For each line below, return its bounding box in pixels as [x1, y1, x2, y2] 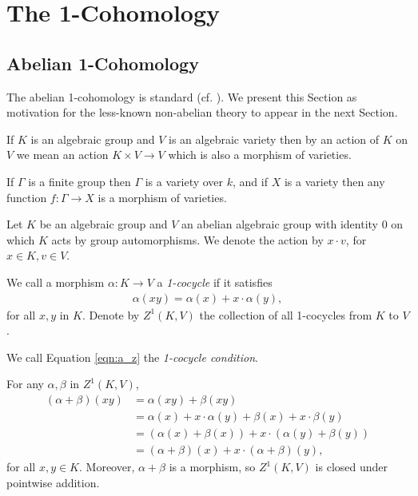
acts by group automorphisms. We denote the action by [51, 231, 324, 248]
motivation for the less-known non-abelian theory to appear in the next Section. [6, 104, 398, 121]
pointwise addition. [6, 474, 100, 490]
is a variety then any [284, 173, 385, 189]
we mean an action [16, 146, 109, 163]
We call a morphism [6, 273, 105, 290]
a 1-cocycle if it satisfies [157, 273, 273, 290]
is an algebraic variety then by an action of [169, 130, 380, 147]
